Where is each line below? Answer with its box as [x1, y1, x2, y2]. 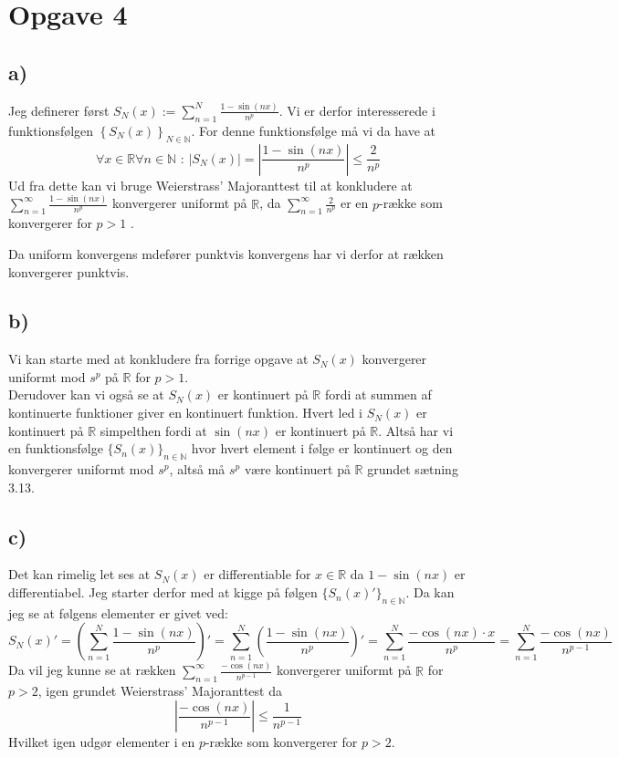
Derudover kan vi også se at [8, 385, 164, 404]
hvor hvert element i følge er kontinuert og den [191, 439, 453, 458]
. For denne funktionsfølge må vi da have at [191, 120, 436, 140]
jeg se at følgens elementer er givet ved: [8, 603, 228, 622]
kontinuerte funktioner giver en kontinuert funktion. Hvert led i [8, 403, 362, 422]
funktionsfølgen [8, 120, 94, 140]
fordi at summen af [324, 385, 432, 404]
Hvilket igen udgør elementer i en [8, 732, 195, 752]
